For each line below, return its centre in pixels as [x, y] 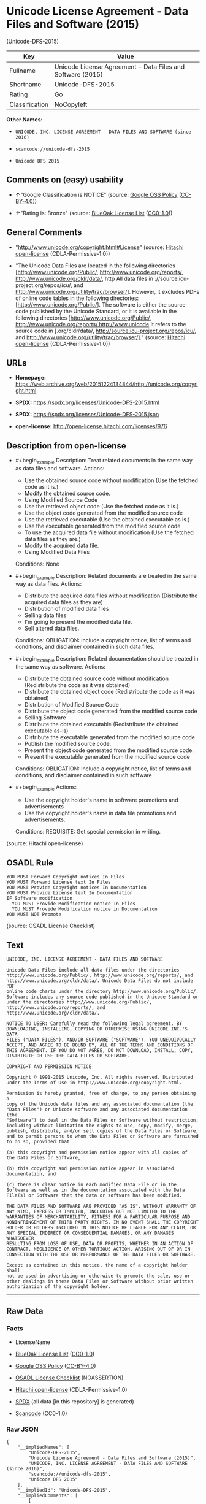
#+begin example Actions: [46, 788]
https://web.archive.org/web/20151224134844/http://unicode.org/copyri [106, 384]
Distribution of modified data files [67, 608]
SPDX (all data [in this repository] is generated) [75, 1401]
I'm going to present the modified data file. [78, 621]
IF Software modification [39, 899]
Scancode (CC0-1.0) [41, 1413]
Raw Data [25, 1311]
